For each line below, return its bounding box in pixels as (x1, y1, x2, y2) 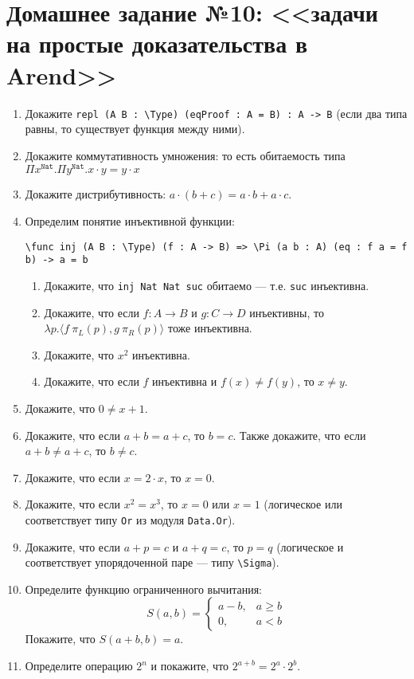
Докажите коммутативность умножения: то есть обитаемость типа (25, 147, 346, 163)
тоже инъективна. (167, 320, 252, 336)
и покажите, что (150, 657, 229, 674)
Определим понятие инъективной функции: (25, 213, 235, 230)
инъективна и (152, 373, 217, 390)
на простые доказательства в (6, 27, 308, 60)
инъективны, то (249, 304, 324, 320)
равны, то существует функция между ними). (25, 120, 245, 137)
